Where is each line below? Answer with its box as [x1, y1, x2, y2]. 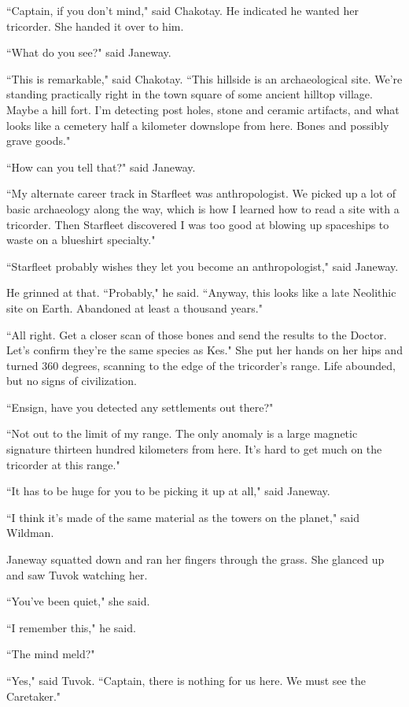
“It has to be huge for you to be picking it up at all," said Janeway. [6, 483, 330, 499]
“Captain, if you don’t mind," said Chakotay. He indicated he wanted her [6, 2, 359, 18]
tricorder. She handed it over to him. [6, 17, 184, 34]
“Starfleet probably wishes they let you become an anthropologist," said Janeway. [6, 257, 399, 274]
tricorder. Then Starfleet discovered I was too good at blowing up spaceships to [6, 216, 389, 232]
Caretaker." [6, 687, 61, 704]
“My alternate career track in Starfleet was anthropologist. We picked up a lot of [6, 185, 396, 202]
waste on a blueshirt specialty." [6, 231, 156, 248]
